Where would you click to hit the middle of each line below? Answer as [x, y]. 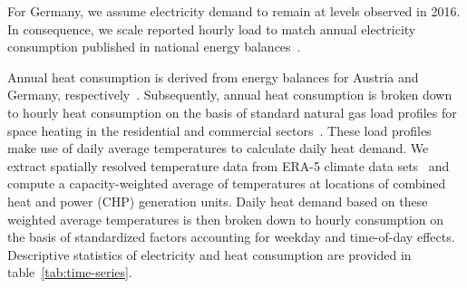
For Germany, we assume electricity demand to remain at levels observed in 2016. [234, 11]
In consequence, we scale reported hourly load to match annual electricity [212, 29]
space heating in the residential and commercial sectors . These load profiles [219, 130]
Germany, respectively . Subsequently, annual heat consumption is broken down [230, 95]
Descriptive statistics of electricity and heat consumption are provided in [209, 254]
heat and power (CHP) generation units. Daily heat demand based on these [218, 201]
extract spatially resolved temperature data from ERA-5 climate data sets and [229, 165]
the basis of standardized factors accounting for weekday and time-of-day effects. [231, 237]
